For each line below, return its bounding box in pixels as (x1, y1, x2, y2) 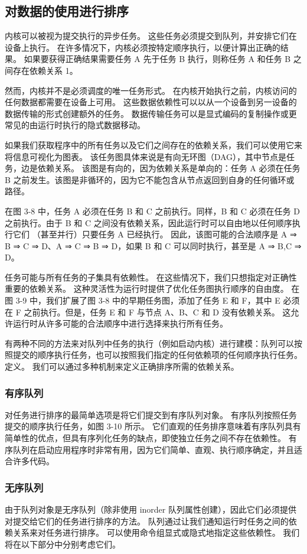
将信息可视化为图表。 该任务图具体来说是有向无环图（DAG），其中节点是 (5, 150, 287, 162)
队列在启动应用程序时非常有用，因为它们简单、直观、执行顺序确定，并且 (12, 443, 294, 455)
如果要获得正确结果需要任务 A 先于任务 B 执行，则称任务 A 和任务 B (24, 53, 291, 65)
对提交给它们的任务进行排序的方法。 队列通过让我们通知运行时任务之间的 (5, 514, 289, 527)
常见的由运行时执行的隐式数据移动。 (5, 119, 145, 131)
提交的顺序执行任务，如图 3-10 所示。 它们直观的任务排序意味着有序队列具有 (5, 420, 301, 432)
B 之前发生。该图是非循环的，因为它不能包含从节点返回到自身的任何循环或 (5, 173, 295, 185)
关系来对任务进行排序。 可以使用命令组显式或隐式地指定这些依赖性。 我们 (12, 526, 300, 539)
